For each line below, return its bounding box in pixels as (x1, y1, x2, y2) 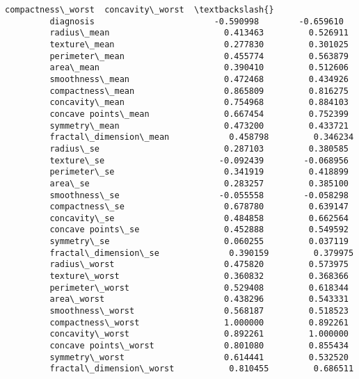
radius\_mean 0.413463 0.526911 (49, 28, 349, 38)
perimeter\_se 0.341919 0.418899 (49, 167, 349, 177)
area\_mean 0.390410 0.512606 (49, 63, 349, 73)
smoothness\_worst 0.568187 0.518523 (49, 306, 349, 316)
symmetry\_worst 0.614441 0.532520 (49, 352, 349, 362)
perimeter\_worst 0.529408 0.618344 (49, 282, 349, 293)
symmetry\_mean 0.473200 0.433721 (49, 120, 349, 131)
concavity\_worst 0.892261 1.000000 (49, 329, 349, 339)
